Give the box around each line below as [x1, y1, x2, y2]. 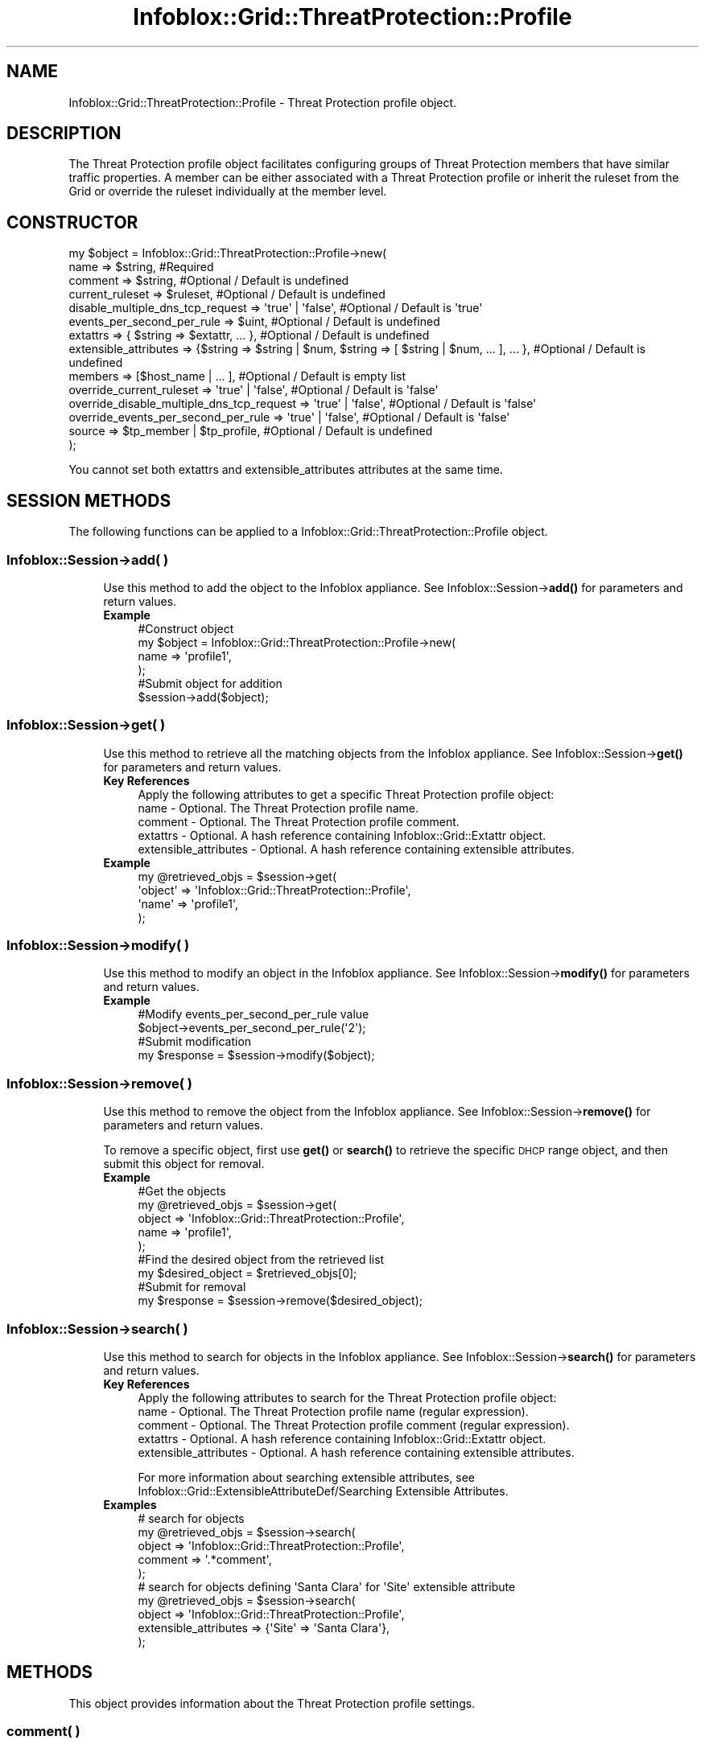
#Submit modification [138, 1034, 252, 1049]
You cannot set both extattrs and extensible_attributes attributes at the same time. [68, 463, 503, 477]
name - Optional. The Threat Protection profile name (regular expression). [138, 1404, 529, 1418]
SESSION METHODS [6, 490, 171, 511]
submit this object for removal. [103, 1157, 265, 1171]
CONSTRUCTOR [6, 212, 138, 232]
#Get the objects [138, 1184, 226, 1199]
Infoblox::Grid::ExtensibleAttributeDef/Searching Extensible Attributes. [138, 1483, 509, 1498]
